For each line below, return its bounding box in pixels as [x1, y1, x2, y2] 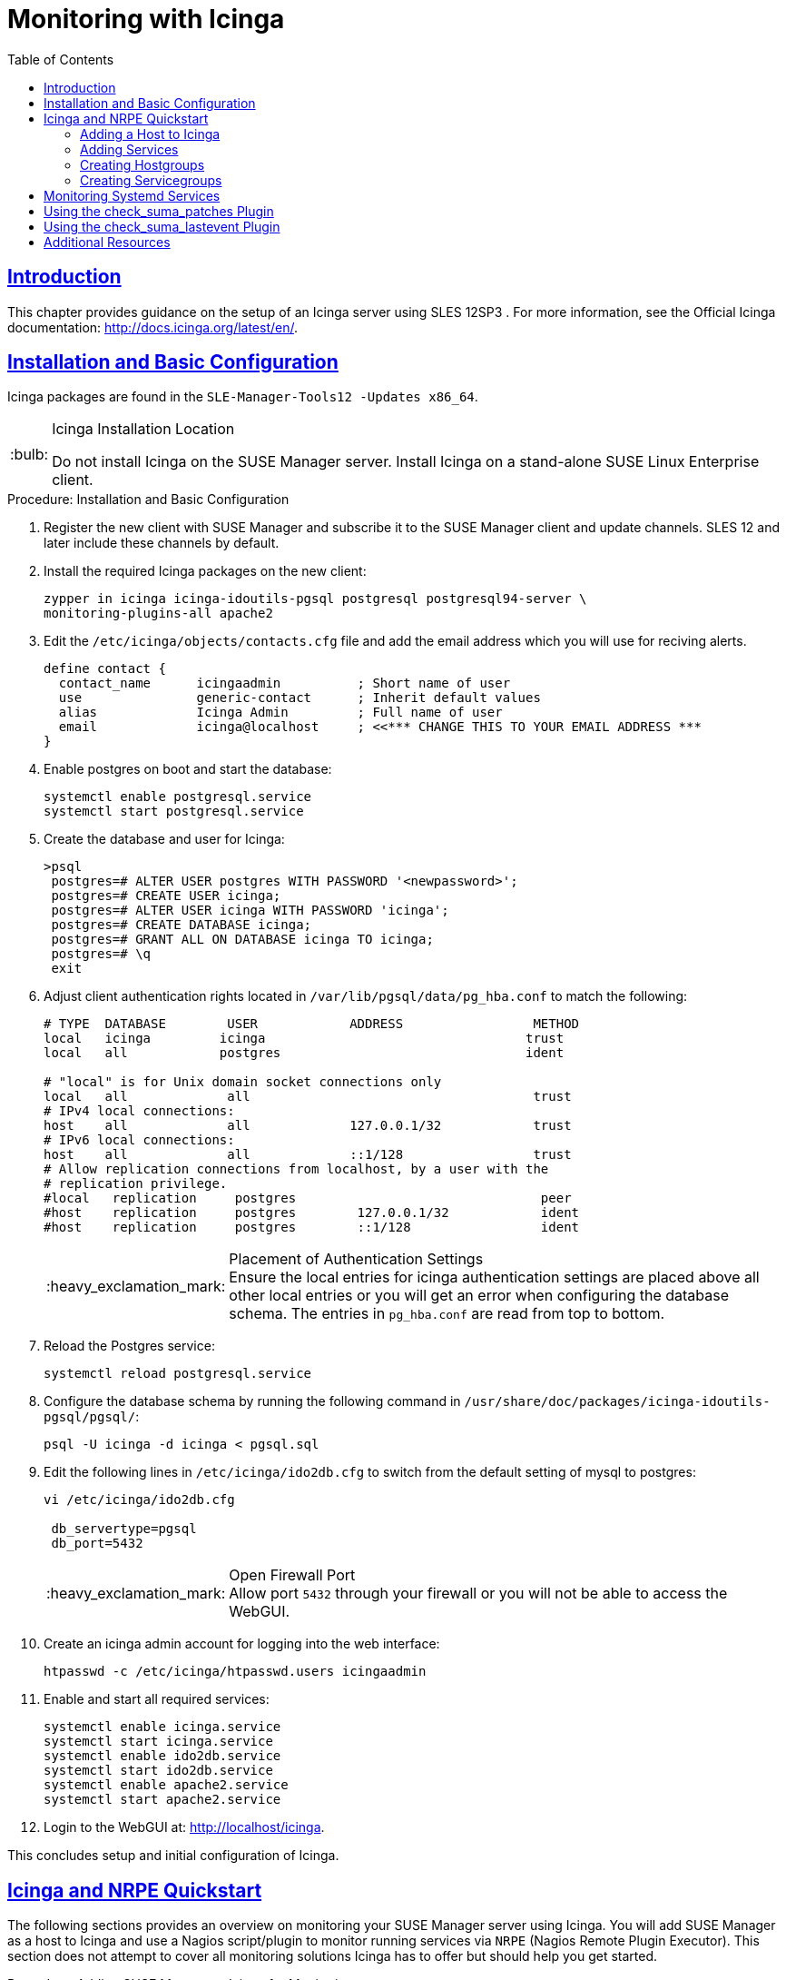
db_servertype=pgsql [51, 1521, 197, 1537]
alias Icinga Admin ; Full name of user [58, 705, 503, 720]
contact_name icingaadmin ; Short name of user [58, 676, 511, 691]
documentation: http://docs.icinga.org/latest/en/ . [7, 319, 299, 335]
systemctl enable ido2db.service [44, 1748, 281, 1764]
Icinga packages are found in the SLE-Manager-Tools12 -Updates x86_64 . [7, 389, 478, 405]
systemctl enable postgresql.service [44, 789, 312, 805]
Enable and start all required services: [44, 1691, 270, 1708]
